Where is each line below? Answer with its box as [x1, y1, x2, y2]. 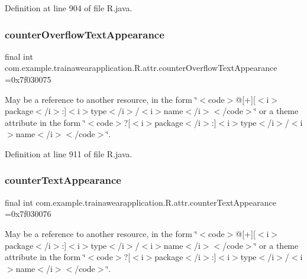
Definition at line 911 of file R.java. [5, 147, 133, 160]
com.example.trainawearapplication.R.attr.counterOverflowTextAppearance [5, 61, 277, 74]
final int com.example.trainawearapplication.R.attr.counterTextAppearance [5, 196, 276, 208]
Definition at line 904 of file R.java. [5, 2, 133, 14]
